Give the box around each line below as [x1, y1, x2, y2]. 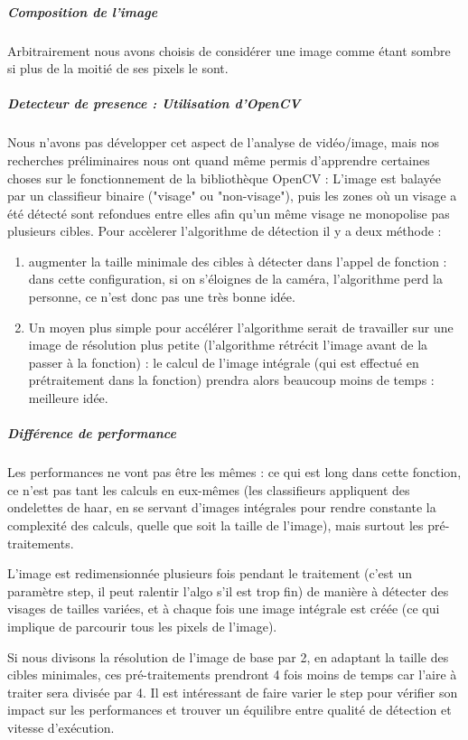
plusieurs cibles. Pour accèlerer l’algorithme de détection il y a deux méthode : [7, 221, 442, 240]
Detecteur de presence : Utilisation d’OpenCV [7, 94, 301, 113]
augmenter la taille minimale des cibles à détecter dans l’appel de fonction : [28, 251, 447, 270]
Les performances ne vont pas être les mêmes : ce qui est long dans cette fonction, [7, 463, 462, 482]
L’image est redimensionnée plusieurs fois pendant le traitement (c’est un [7, 564, 412, 583]
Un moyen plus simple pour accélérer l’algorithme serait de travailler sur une [28, 317, 454, 336]
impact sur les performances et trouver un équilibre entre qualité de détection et [7, 700, 452, 719]
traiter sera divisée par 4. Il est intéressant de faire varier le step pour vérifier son [7, 682, 458, 701]
